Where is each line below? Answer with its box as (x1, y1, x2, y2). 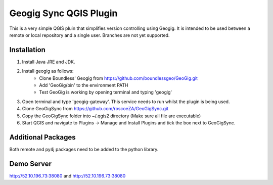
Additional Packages (9, 133, 76, 142)
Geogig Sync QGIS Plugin (9, 8, 118, 19)
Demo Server (9, 159, 52, 168)
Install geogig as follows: (22, 68, 74, 74)
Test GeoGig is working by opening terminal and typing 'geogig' (39, 89, 172, 96)
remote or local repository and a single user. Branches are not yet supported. (9, 32, 170, 38)
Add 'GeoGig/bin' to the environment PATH (39, 82, 128, 88)
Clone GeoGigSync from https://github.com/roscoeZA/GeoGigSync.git (22, 106, 169, 112)
